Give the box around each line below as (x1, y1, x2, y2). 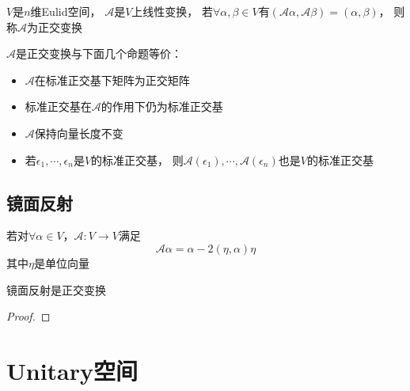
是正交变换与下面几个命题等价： (16, 45, 182, 62)
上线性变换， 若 (131, 3, 213, 19)
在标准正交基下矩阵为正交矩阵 (34, 71, 190, 88)
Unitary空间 (6, 354, 139, 386)
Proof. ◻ (6, 308, 51, 325)
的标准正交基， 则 (91, 151, 184, 168)
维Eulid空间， (30, 3, 101, 19)
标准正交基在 (25, 98, 92, 115)
